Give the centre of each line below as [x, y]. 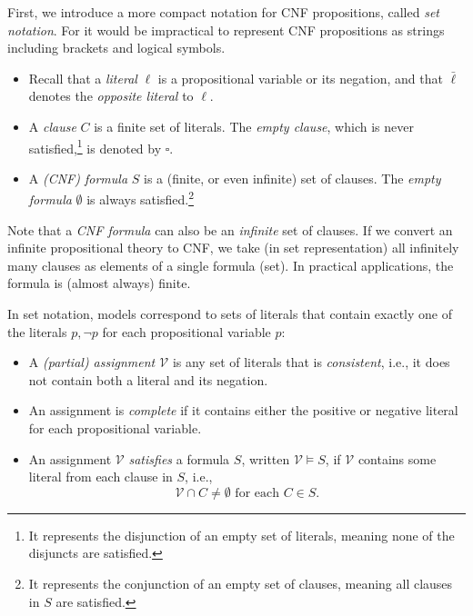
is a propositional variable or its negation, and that [300, 78]
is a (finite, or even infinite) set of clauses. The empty [292, 178]
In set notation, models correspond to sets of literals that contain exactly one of [230, 314]
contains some [397, 458]
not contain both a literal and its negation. [148, 379]
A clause [52, 126]
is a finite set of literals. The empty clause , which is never [254, 126]
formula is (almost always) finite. [99, 283]
